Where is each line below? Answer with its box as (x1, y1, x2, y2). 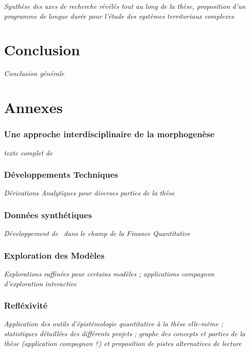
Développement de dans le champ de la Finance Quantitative (4, 228, 190, 238)
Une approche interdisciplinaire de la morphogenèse (4, 128, 214, 140)
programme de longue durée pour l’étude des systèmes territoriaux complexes (4, 10, 234, 21)
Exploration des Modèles (4, 249, 105, 261)
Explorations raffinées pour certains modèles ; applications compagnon (4, 268, 214, 278)
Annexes (4, 97, 63, 117)
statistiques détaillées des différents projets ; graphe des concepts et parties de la (4, 328, 246, 338)
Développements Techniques (4, 168, 118, 181)
